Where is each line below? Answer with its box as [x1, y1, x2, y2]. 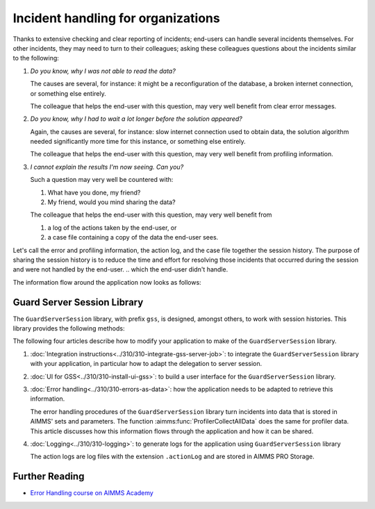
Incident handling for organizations [12, 10, 220, 26]
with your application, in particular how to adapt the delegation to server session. [30, 360, 262, 368]
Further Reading [12, 471, 85, 483]
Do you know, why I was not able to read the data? [30, 67, 176, 75]
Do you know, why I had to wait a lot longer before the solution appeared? [30, 115, 242, 123]
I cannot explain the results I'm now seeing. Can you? [30, 162, 184, 171]
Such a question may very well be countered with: [30, 176, 174, 184]
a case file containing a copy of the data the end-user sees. [47, 233, 219, 242]
